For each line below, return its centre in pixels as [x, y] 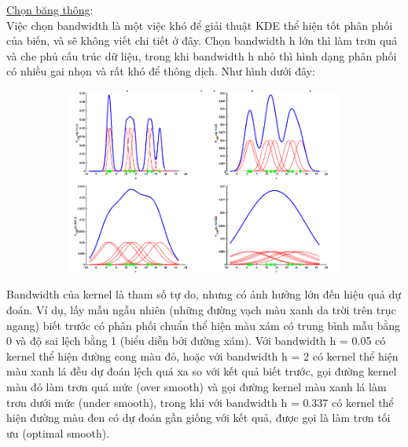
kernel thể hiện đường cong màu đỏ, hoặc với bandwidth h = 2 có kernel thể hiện [202, 355]
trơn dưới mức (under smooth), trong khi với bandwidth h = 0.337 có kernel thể [200, 402]
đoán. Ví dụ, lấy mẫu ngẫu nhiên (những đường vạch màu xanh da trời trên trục [201, 309]
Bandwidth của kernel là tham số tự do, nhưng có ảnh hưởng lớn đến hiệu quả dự [204, 294]
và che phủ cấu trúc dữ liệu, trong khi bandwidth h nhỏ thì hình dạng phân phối [202, 55]
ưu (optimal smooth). [58, 432]
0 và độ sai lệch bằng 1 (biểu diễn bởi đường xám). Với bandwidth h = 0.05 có [196, 341]
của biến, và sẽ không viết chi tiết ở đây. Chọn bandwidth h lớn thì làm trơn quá [202, 40]
